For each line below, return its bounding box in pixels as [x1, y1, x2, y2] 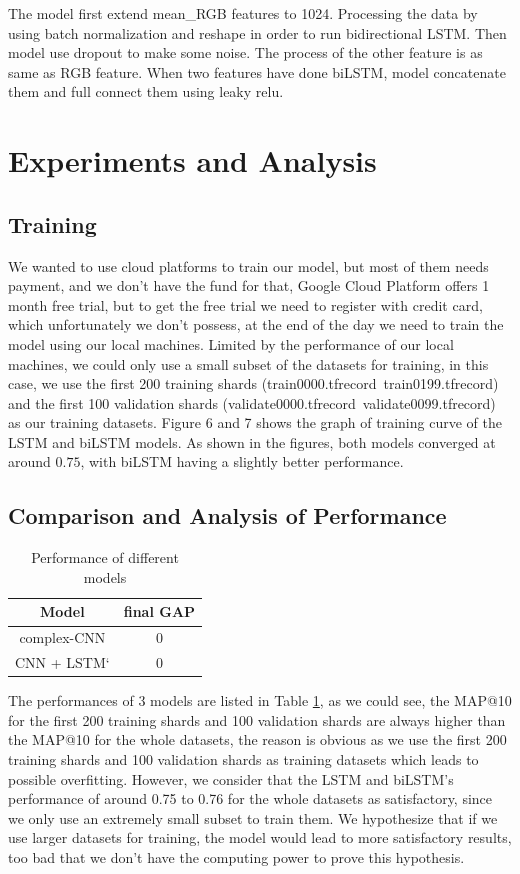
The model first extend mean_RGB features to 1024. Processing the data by [8, 3, 478, 23]
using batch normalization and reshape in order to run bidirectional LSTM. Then [8, 22, 507, 43]
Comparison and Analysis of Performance [8, 500, 447, 531]
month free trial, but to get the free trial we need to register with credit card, [8, 294, 483, 315]
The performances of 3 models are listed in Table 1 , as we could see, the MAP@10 [8, 690, 512, 711]
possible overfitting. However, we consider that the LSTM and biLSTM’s [8, 768, 454, 789]
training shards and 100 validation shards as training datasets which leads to [8, 749, 479, 770]
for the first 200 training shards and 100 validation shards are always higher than [8, 709, 506, 730]
